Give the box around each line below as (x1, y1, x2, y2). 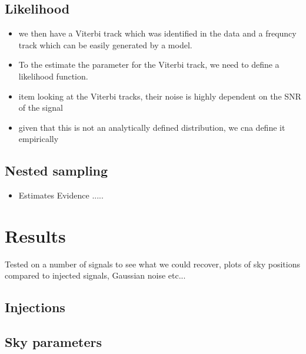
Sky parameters (5, 333, 102, 351)
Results (5, 223, 66, 247)
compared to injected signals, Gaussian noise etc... (5, 269, 186, 282)
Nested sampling (5, 161, 108, 180)
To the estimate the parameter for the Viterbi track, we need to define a (18, 58, 280, 71)
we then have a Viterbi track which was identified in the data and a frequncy (18, 27, 297, 39)
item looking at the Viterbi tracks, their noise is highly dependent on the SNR (18, 90, 301, 102)
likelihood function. (18, 70, 88, 82)
